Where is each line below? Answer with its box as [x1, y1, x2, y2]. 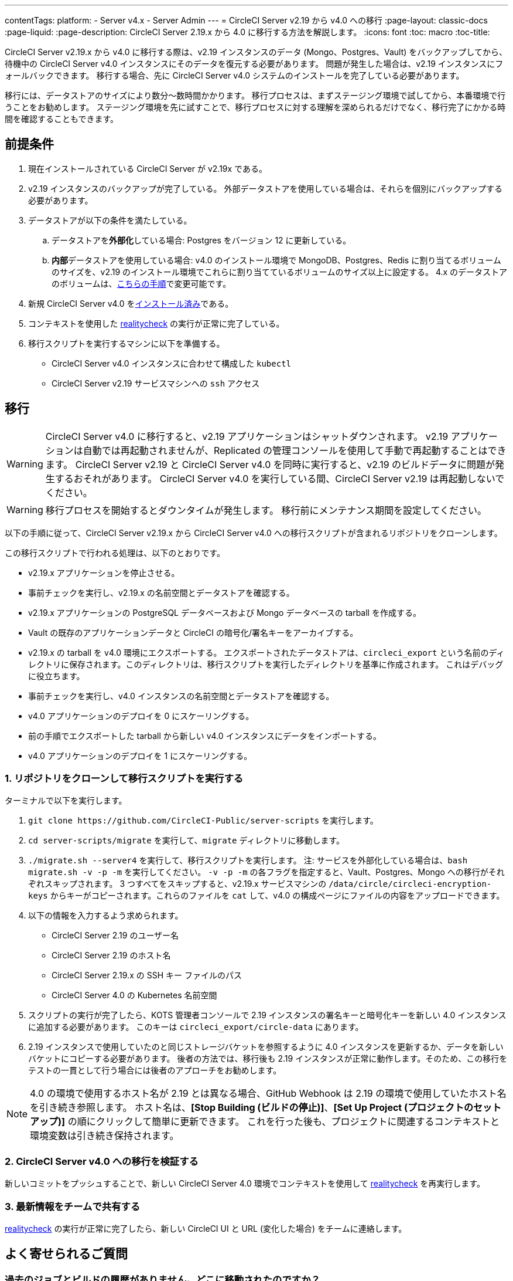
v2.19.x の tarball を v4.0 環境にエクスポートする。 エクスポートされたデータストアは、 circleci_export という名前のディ [28, 647, 505, 658]
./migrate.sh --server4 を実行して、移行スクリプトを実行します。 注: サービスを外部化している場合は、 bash [28, 855, 468, 866]
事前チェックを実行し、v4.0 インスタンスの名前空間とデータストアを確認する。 [28, 690, 334, 701]
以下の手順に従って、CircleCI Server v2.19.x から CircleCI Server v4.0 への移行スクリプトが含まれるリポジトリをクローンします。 [5, 527, 502, 538]
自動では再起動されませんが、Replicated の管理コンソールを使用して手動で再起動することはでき [83, 444, 507, 456]
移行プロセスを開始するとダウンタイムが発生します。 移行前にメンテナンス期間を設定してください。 [45, 504, 487, 516]
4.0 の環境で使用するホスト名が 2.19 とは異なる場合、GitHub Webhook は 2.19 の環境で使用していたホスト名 [30, 1087, 507, 1100]
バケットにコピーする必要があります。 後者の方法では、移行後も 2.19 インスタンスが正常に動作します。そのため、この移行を [28, 1053, 508, 1064]
